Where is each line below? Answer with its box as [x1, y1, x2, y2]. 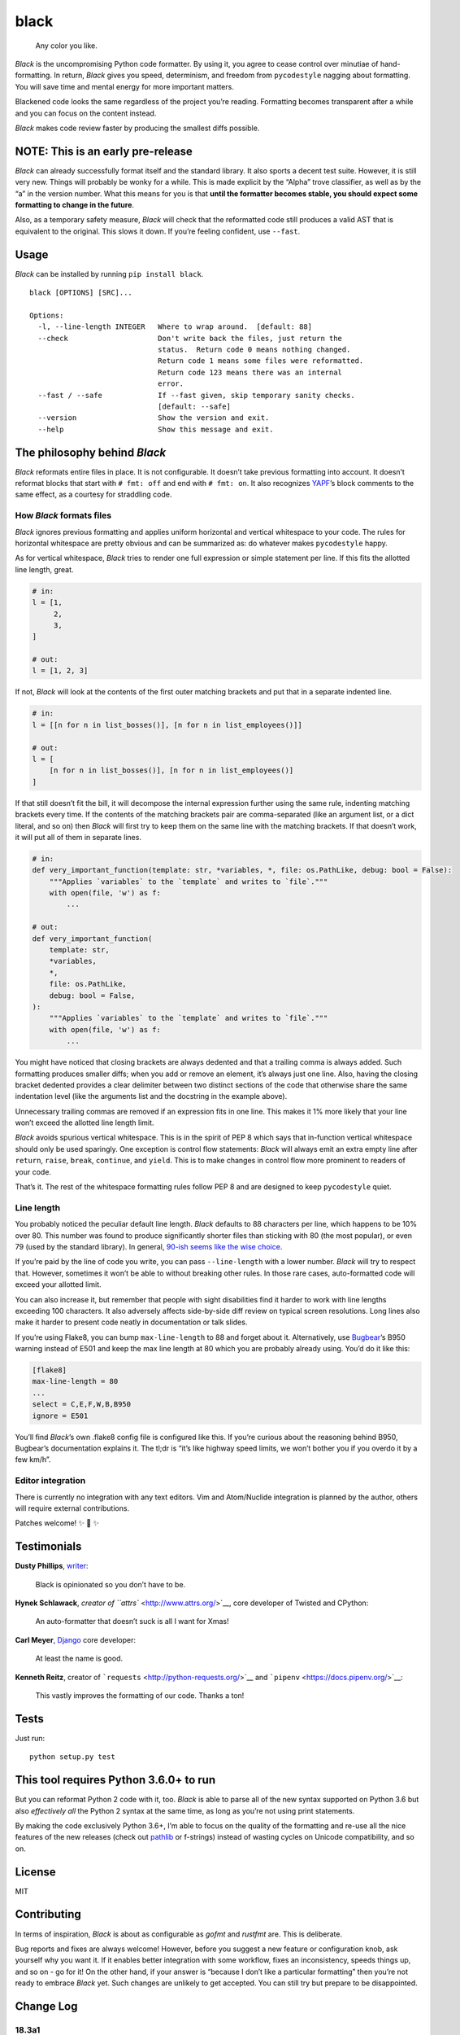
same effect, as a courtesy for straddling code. [15, 489, 172, 500]
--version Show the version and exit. [37, 414, 270, 422]
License [15, 1865, 56, 1879]
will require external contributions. [15, 1503, 130, 1513]
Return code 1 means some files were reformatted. [157, 357, 364, 365]
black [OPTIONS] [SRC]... [29, 288, 133, 297]
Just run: [15, 1733, 46, 1743]
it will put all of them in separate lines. [15, 832, 142, 842]
